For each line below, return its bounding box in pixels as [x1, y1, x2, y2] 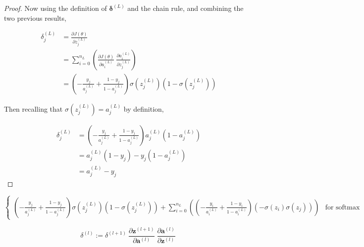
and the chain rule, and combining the [127, 3, 244, 13]
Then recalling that [4, 103, 63, 114]
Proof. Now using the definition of [4, 3, 107, 13]
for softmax [325, 204, 360, 211]
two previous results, [4, 12, 66, 23]
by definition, [123, 103, 164, 114]
